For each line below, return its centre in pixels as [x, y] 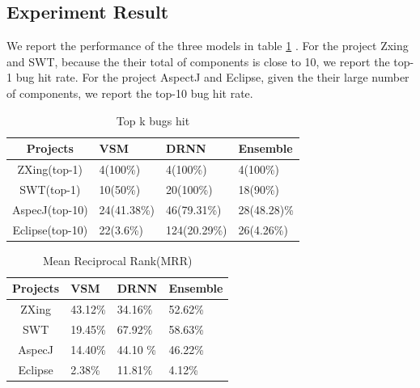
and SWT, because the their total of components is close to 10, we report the [198, 61]
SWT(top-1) [50, 189]
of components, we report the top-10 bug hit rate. [130, 93]
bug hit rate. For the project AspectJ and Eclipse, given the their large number [212, 77]
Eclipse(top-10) [50, 229]
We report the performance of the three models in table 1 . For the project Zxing [208, 46]
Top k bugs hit [153, 120]
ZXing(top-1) [50, 169]
